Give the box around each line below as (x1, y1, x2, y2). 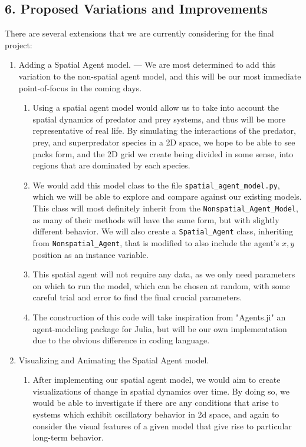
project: (5, 38, 32, 51)
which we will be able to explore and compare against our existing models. (32, 190, 302, 203)
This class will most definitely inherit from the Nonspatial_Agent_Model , (32, 201, 298, 214)
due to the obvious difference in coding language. (32, 334, 210, 346)
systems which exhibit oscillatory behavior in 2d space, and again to (32, 408, 279, 420)
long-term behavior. (32, 431, 104, 443)
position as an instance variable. (32, 248, 149, 260)
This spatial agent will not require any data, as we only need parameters (32, 268, 295, 280)
